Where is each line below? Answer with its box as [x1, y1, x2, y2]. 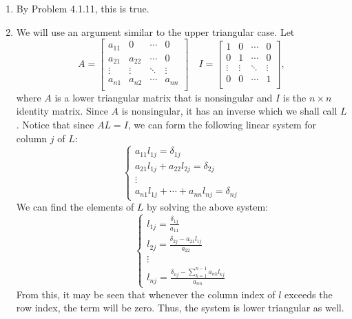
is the [282, 90, 307, 104]
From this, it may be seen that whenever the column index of [16, 287, 276, 301]
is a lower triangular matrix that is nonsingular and [54, 90, 273, 104]
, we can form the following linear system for [127, 117, 317, 131]
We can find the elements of [16, 200, 134, 214]
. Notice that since [16, 117, 94, 131]
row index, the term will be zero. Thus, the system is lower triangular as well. [16, 300, 344, 315]
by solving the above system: [147, 200, 269, 214]
